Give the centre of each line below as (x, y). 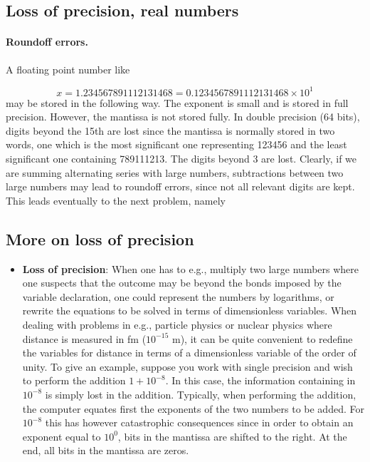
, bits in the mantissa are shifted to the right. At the (232, 436)
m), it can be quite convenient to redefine (262, 338)
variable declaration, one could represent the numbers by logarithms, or (178, 296)
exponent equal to (62, 436)
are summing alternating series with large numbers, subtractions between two (175, 172)
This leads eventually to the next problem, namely (116, 200)
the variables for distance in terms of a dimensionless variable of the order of (189, 353)
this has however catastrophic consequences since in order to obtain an (199, 422)
